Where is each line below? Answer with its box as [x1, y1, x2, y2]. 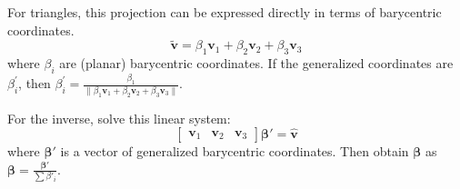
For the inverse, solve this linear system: [7, 108, 231, 127]
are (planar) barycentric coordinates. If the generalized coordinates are [59, 54, 454, 73]
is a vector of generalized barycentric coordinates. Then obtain [60, 142, 409, 161]
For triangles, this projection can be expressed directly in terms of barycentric [7, 3, 442, 21]
